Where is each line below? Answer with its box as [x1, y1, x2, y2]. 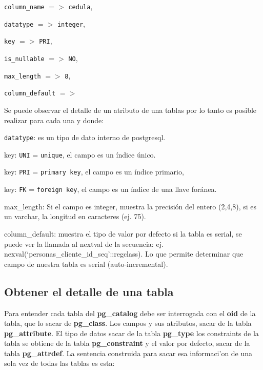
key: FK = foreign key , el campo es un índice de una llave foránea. [4, 184, 217, 194]
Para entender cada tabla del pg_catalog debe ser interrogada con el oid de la [4, 307, 256, 318]
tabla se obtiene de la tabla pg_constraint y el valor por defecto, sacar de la [4, 338, 250, 348]
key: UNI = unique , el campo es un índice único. [4, 149, 156, 160]
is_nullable [4, 55, 45, 63]
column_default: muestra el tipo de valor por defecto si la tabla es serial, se [4, 228, 242, 239]
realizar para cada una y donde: [4, 114, 104, 125]
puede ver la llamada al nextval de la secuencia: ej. [4, 238, 164, 249]
